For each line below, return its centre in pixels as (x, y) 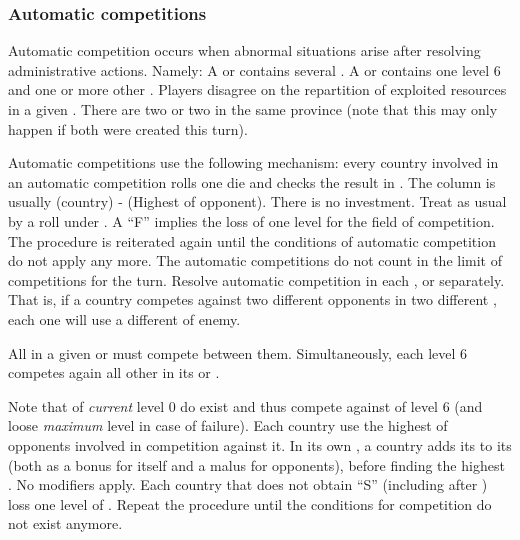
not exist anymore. (65, 523)
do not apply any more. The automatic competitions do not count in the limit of (255, 260)
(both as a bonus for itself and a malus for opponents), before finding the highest (256, 464)
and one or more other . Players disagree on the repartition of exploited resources (257, 89)
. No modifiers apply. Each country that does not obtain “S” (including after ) (248, 484)
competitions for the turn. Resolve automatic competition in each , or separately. (256, 279)
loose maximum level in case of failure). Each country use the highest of (228, 425)
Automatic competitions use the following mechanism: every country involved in (253, 162)
